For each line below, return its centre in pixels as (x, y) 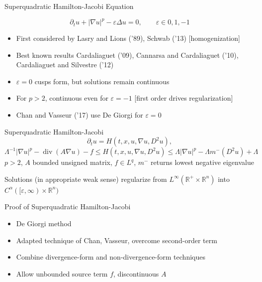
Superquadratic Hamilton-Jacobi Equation (69, 6)
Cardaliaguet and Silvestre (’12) (65, 65)
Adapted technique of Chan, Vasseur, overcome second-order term (117, 240)
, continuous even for (77, 98)
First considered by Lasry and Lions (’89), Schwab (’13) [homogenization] (128, 38)
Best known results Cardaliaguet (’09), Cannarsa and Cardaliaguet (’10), (127, 55)
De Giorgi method (44, 223)
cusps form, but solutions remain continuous (102, 81)
